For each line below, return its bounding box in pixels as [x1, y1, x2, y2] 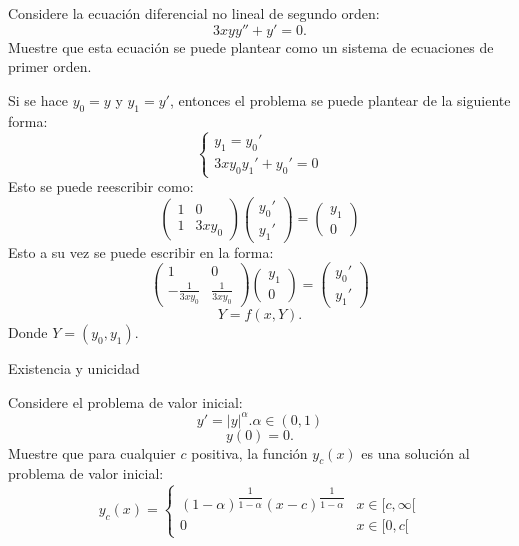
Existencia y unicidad [8, 357, 140, 378]
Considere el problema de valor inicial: [8, 391, 243, 412]
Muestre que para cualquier [8, 442, 176, 463]
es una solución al [361, 442, 470, 463]
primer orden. [8, 56, 92, 77]
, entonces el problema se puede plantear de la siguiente [169, 89, 511, 110]
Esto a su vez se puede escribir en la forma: [8, 241, 274, 262]
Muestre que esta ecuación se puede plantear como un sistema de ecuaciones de [8, 36, 494, 57]
